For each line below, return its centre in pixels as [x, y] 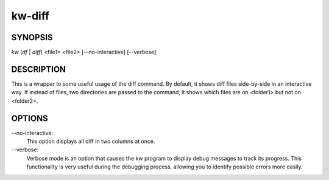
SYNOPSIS [32, 37]
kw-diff [30, 16]
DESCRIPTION [39, 69]
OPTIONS [30, 118]
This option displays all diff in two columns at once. [91, 141]
